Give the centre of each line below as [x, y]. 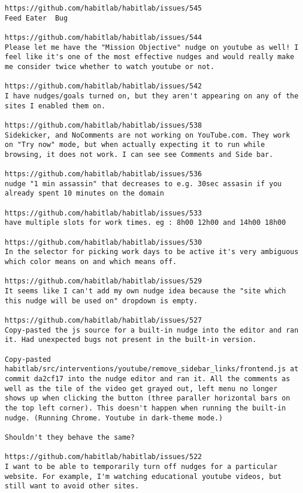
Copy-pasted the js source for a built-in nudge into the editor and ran [152, 330]
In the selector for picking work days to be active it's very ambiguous [152, 252]
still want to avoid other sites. [72, 486]
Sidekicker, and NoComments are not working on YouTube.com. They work [147, 135]
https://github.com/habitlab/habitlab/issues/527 [103, 320]
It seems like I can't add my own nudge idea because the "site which [145, 291]
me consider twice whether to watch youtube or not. [110, 66]
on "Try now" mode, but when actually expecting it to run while [135, 145]
